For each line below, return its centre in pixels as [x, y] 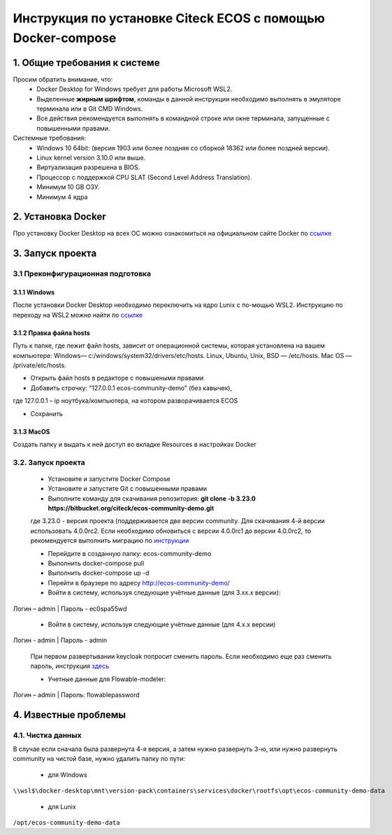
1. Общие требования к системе [86, 63]
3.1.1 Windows [34, 292]
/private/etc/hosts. [39, 365]
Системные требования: [50, 138]
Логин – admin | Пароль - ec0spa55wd [70, 608]
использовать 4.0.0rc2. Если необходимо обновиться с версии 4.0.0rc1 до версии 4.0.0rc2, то [171, 531]
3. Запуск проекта [55, 254]
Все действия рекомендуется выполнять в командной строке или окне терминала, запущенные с [183, 118]
